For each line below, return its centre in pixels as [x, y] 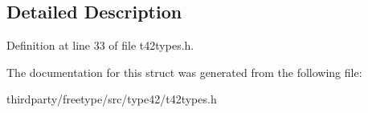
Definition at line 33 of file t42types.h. [100, 45]
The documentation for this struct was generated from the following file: [184, 72]
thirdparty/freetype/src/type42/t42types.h [112, 99]
